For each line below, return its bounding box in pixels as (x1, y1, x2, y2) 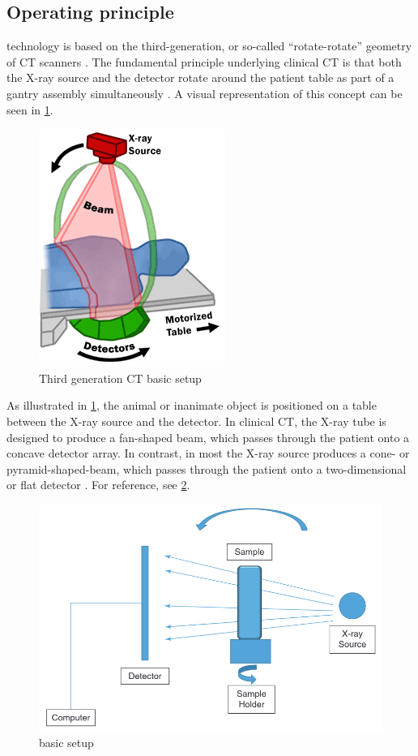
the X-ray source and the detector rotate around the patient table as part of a (6, 69, 395, 86)
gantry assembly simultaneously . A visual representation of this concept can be (6, 84, 403, 101)
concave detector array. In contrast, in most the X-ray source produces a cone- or (6, 445, 410, 462)
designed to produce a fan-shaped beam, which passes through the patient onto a (6, 428, 410, 445)
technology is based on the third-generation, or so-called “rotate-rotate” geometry (6, 37, 412, 54)
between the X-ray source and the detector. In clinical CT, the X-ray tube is (6, 412, 386, 429)
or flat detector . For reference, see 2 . (6, 476, 190, 493)
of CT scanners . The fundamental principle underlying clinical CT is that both (6, 53, 402, 70)
